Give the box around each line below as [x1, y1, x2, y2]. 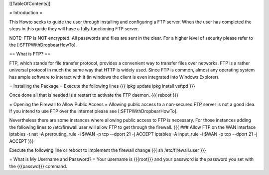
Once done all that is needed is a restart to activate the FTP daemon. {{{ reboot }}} [9, 92, 179, 98]
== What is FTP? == [9, 51, 51, 57]
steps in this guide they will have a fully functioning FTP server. [9, 26, 139, 32]
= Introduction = [9, 10, 42, 16]
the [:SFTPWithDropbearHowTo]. [9, 42, 77, 48]
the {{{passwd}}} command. [9, 163, 67, 169]
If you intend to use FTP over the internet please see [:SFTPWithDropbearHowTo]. [9, 108, 178, 114]
